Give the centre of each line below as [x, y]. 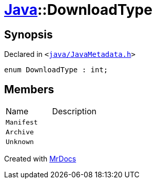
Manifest [22, 123]
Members [29, 89]
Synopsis [28, 34]
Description [74, 111]
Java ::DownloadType [78, 10]
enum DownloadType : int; [56, 70]
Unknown [20, 142]
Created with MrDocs [40, 159]
